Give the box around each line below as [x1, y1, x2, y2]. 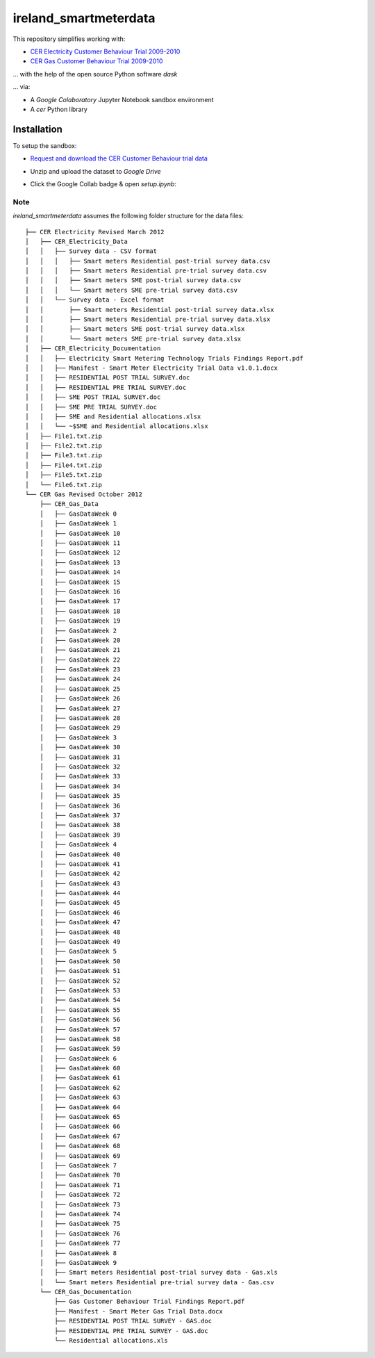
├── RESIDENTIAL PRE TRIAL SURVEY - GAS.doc [54, 1327, 208, 1334]
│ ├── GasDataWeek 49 [39, 938, 121, 946]
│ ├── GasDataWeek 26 [39, 695, 121, 703]
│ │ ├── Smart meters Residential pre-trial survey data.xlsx [25, 316, 271, 323]
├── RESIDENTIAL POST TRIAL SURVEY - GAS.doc [54, 1317, 212, 1325]
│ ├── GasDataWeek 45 [39, 899, 121, 907]
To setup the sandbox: [12, 141, 77, 149]
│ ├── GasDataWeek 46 [39, 908, 121, 917]
